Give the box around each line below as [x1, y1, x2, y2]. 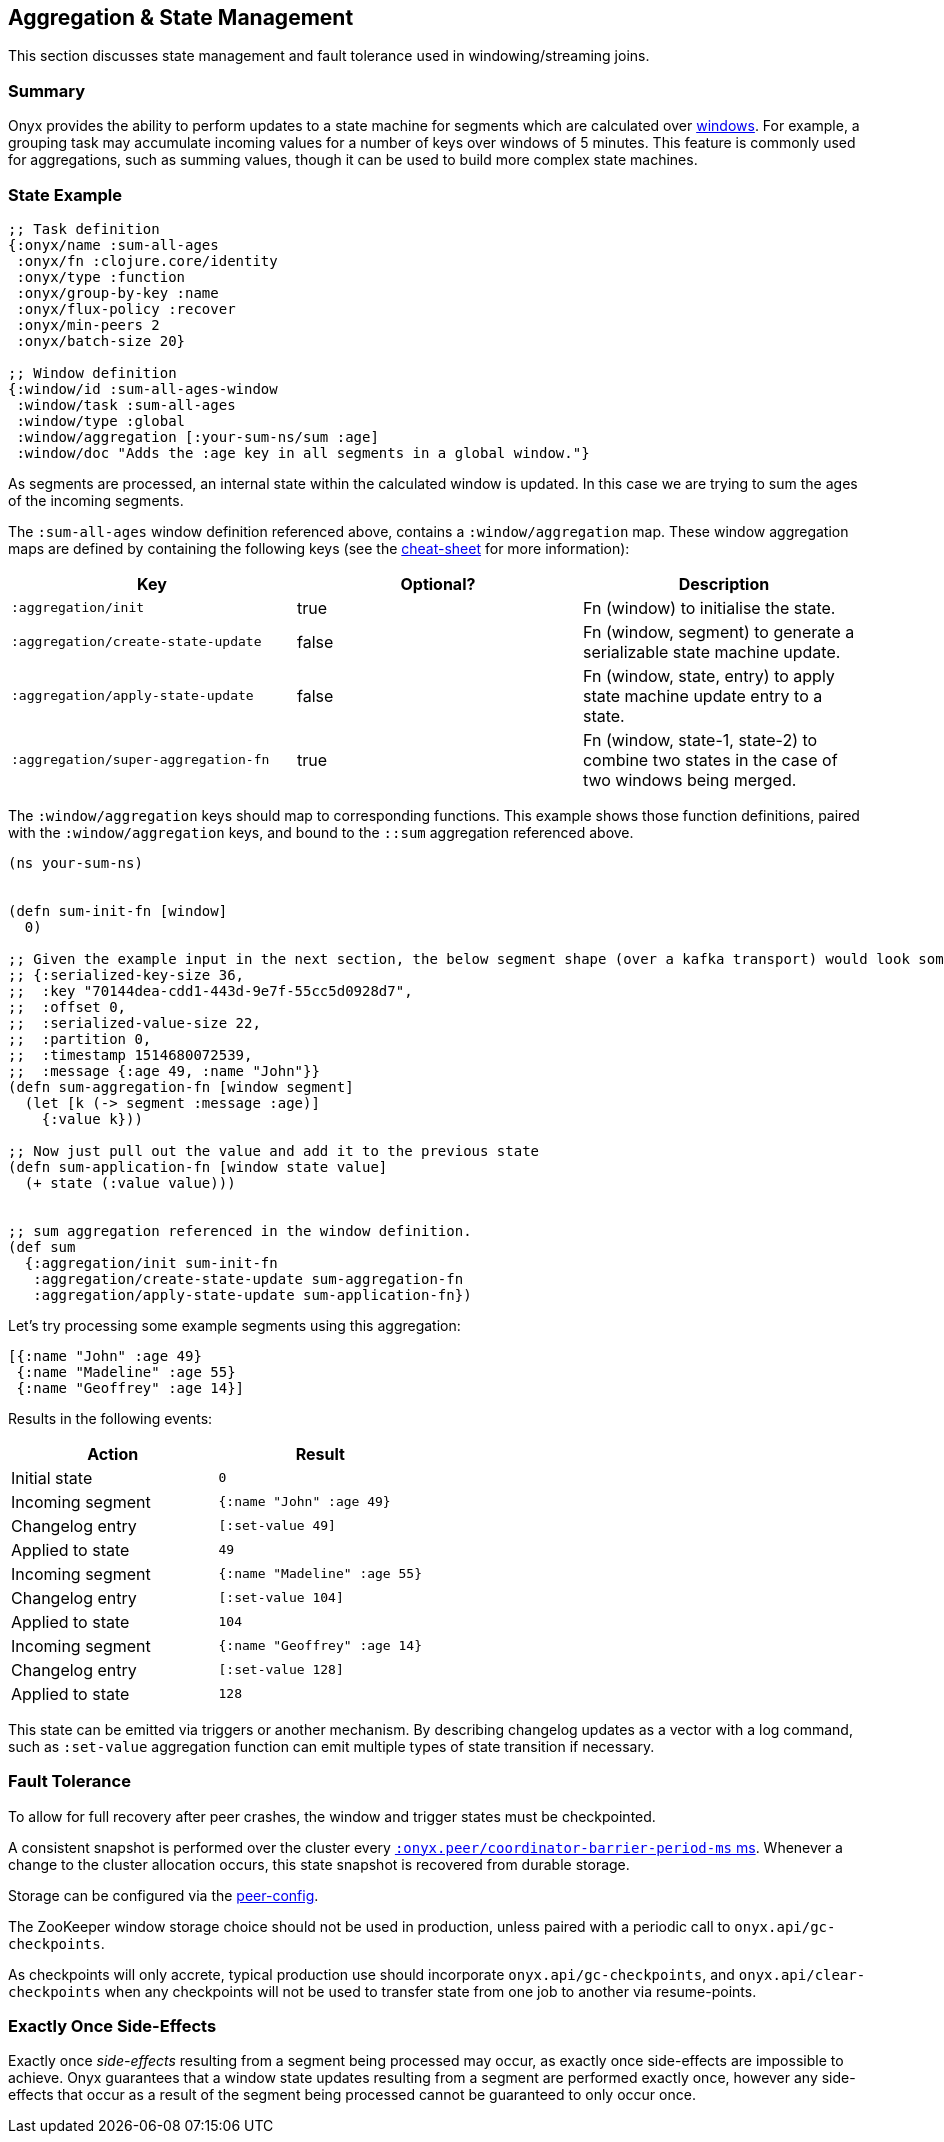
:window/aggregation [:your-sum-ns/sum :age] [16, 428, 379, 445]
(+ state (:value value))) [24, 1174, 236, 1191]
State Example [8, 184, 123, 205]
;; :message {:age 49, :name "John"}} [8, 1062, 320, 1079]
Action [87, 1443, 139, 1464]
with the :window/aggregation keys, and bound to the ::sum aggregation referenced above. [8, 823, 634, 841]
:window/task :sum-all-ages [16, 396, 236, 413]
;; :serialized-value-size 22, [8, 1014, 261, 1031]
